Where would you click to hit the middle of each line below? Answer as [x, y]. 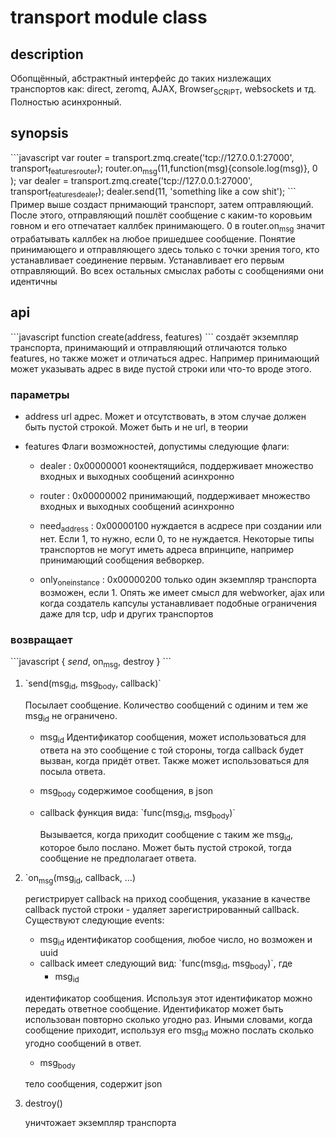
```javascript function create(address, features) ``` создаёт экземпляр [154, 337]
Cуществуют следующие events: [94, 920]
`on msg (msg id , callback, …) [80, 878]
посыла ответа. [72, 772]
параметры [40, 394]
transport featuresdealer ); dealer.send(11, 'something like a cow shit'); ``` [153, 193]
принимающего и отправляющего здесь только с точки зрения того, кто [165, 249]
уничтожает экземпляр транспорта [100, 1123]
